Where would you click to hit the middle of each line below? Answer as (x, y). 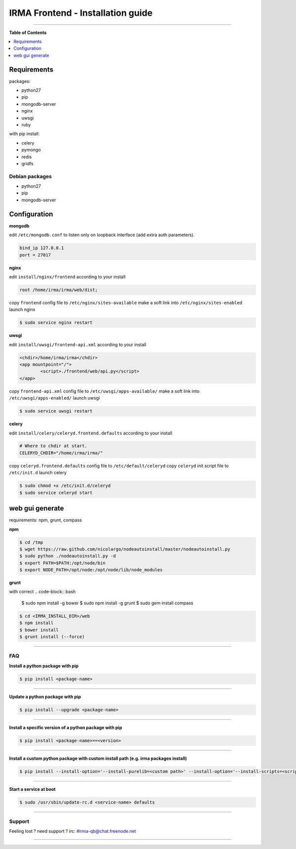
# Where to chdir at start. (53, 446)
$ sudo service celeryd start (56, 493)
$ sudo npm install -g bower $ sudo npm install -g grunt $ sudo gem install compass (107, 603)
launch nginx (22, 310)
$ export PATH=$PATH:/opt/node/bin (62, 563)
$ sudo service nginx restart (56, 323)
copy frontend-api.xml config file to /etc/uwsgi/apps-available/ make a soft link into (104, 391)
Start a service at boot (33, 789)
